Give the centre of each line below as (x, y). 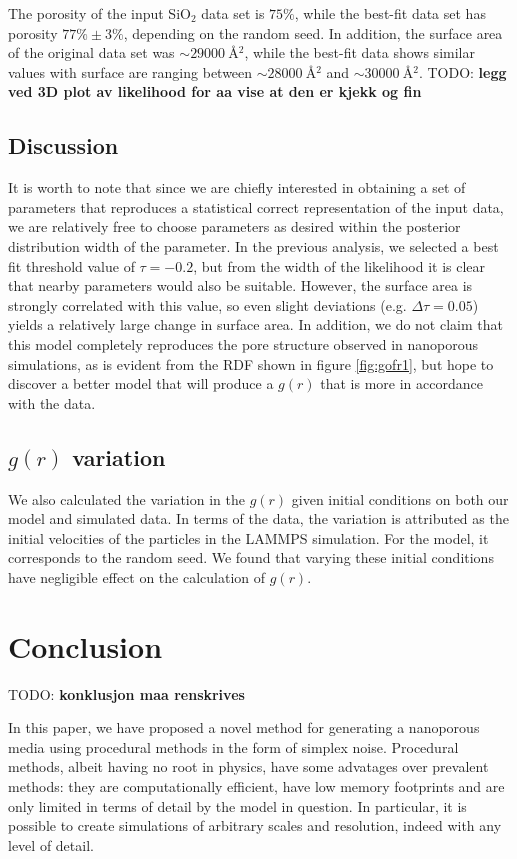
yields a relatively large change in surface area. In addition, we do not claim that (255, 324)
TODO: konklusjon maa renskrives (126, 693)
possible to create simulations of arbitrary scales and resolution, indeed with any (255, 825)
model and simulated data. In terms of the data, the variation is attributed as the (258, 518)
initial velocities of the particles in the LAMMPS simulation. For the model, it (248, 537)
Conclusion (85, 645)
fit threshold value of (71, 265)
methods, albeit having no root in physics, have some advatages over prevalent (248, 766)
